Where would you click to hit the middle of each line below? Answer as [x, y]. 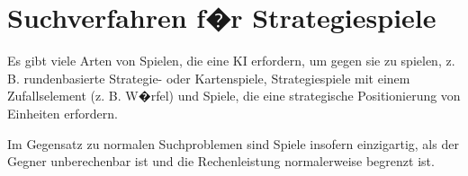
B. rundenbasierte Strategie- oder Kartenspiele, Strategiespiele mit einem [209, 78]
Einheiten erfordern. [63, 113]
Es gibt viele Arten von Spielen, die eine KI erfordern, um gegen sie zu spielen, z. [231, 61]
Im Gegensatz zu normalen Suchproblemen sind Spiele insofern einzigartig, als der [233, 143]
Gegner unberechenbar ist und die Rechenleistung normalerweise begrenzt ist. [221, 161]
